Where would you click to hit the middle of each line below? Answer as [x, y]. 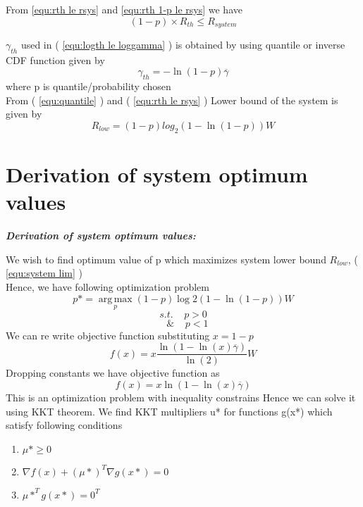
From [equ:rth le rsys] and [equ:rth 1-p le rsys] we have [124, 9]
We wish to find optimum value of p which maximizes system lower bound [166, 259]
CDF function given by [55, 60]
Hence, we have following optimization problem [107, 286]
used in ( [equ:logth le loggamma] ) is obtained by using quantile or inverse [183, 45]
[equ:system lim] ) [44, 273]
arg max [115, 299]
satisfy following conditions [64, 425]
